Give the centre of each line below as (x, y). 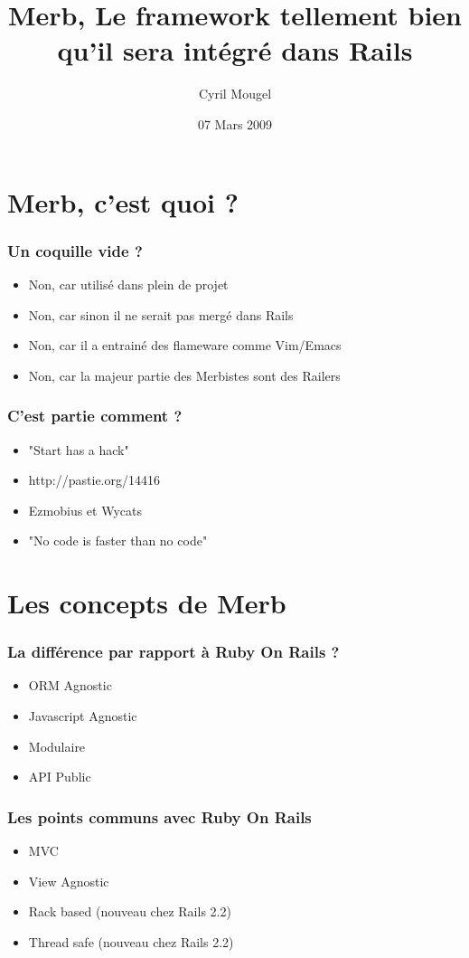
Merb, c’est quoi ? (123, 201)
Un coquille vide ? (75, 250)
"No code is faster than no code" (118, 541)
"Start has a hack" (79, 449)
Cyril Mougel (235, 94)
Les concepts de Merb (147, 603)
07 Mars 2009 (235, 123)
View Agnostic (69, 881)
